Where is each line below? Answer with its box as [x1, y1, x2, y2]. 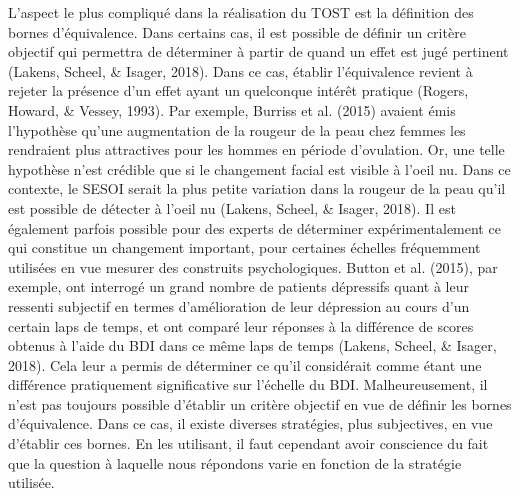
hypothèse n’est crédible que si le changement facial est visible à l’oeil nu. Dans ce [8, 158, 511, 179]
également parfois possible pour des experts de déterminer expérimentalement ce [8, 217, 501, 238]
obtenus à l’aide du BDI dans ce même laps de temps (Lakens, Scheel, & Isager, [8, 335, 497, 356]
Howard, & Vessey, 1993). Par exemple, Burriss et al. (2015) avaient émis [8, 99, 456, 120]
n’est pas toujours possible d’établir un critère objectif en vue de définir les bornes [8, 393, 512, 414]
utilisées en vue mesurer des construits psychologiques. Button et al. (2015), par [8, 256, 498, 277]
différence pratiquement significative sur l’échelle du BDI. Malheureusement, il [8, 374, 488, 395]
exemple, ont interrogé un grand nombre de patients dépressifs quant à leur [8, 276, 469, 297]
